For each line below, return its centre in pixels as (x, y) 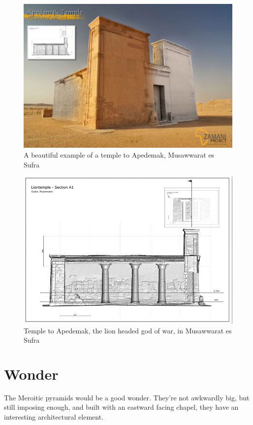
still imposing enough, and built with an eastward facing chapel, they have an (121, 407)
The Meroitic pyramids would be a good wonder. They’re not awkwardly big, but (127, 397)
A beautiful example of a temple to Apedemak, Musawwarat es (119, 154)
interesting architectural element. (54, 417)
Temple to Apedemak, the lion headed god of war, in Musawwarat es (128, 330)
